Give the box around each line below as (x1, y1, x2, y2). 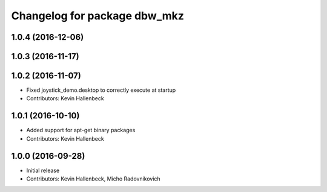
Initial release (26, 167, 60, 174)
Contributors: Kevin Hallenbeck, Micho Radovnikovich (26, 175, 160, 182)
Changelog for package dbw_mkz (11, 9, 185, 22)
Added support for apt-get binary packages (26, 127, 136, 134)
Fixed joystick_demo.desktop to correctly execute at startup (26, 86, 176, 94)
